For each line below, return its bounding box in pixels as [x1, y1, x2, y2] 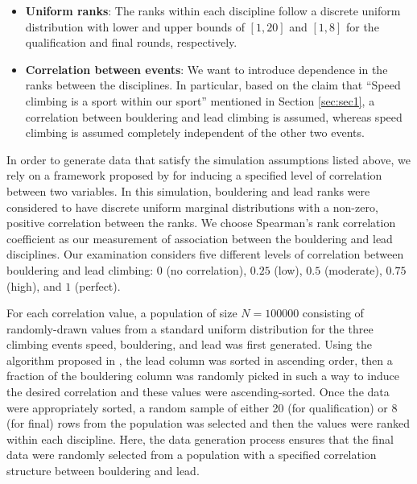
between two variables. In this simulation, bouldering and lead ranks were [6, 182, 370, 199]
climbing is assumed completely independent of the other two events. [25, 124, 365, 141]
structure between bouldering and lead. [6, 462, 200, 479]
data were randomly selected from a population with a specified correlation [6, 446, 377, 463]
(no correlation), [166, 261, 247, 278]
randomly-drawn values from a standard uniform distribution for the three [6, 320, 374, 337]
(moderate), [324, 261, 382, 278]
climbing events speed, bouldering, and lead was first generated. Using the [6, 336, 372, 353]
